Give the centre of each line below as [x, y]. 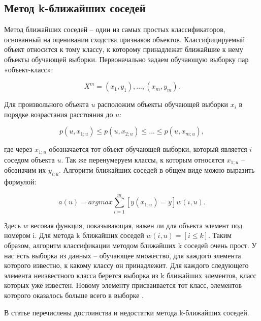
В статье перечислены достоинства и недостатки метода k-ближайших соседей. [127, 312]
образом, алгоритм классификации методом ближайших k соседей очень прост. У [130, 245]
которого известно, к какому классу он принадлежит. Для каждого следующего [126, 265]
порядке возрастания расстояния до [59, 114]
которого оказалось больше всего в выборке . [74, 295]
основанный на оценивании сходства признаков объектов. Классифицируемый [125, 39]
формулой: [20, 182]
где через [18, 149]
